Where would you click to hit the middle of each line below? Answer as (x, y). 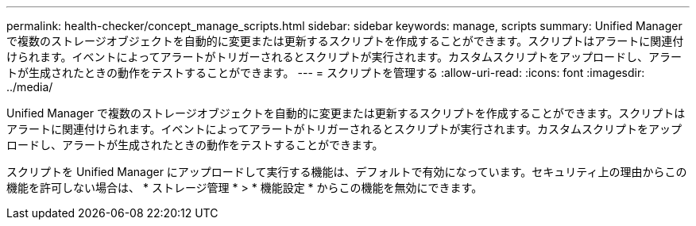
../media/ (30, 87)
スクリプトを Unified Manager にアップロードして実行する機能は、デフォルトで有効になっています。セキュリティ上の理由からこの (347, 172)
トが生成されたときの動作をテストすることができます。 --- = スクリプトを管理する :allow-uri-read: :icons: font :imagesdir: (326, 73)
